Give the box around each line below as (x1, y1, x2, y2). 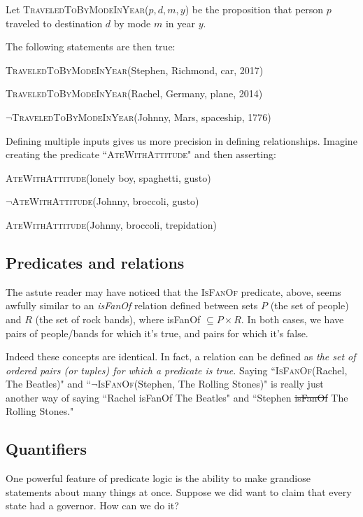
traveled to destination (6, 15, 103, 30)
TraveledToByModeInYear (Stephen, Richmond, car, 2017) (6, 62, 264, 77)
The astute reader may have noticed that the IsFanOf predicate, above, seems (6, 284, 341, 299)
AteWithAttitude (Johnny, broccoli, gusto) (12, 194, 199, 208)
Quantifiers (6, 438, 87, 460)
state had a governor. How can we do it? (6, 498, 179, 513)
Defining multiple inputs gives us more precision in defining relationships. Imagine (6, 133, 357, 148)
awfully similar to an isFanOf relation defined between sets (6, 298, 258, 313)
